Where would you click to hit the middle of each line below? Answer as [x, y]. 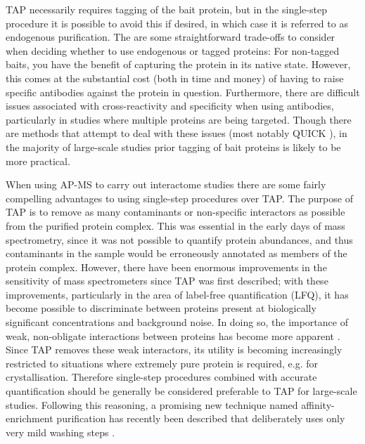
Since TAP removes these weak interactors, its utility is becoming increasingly [174, 350]
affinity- [318, 404]
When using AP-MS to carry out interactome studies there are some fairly [166, 184]
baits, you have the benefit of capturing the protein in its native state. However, [178, 64]
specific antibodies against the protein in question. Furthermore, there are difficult [183, 92]
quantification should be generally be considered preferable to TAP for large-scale [181, 391]
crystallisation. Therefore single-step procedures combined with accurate [161, 377]
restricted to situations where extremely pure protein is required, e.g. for [162, 363]
